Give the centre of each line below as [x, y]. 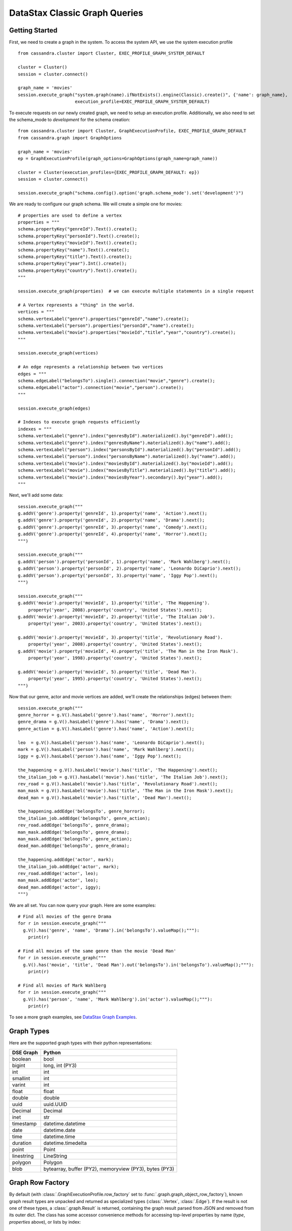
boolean [22, 1059]
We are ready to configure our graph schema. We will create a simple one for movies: [96, 204]
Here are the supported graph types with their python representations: [81, 1043]
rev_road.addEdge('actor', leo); [58, 873]
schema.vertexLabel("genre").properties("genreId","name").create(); [104, 319]
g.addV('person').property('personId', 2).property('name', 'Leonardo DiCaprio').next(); [130, 568]
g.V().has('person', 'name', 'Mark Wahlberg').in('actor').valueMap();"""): [118, 999]
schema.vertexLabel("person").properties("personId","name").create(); [106, 325]
